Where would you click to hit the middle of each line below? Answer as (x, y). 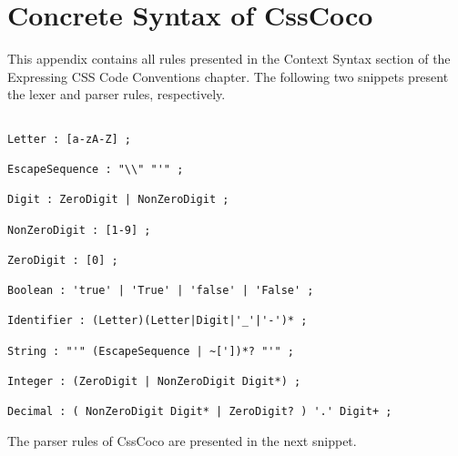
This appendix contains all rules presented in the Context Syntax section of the (229, 59)
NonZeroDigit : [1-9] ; (79, 230)
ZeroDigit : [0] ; (63, 260)
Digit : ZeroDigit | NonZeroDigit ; (118, 200)
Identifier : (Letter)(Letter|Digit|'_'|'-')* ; (158, 321)
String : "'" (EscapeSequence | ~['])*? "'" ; (151, 351)
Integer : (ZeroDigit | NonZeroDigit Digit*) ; (154, 382)
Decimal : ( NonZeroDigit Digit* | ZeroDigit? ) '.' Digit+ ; (200, 412)
